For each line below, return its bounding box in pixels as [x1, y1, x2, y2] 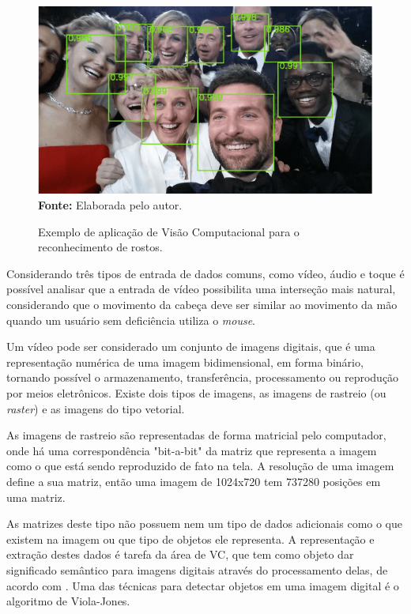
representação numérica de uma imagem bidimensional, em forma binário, [6, 353, 364, 370]
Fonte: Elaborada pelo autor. [38, 197, 183, 213]
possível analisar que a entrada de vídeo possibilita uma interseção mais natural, [6, 281, 396, 297]
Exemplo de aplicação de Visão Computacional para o [38, 223, 300, 239]
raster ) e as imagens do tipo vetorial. [6, 400, 185, 416]
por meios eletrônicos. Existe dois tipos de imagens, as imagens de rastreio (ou [6, 384, 386, 401]
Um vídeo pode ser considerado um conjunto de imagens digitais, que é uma [6, 338, 375, 355]
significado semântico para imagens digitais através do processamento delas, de [6, 561, 388, 578]
